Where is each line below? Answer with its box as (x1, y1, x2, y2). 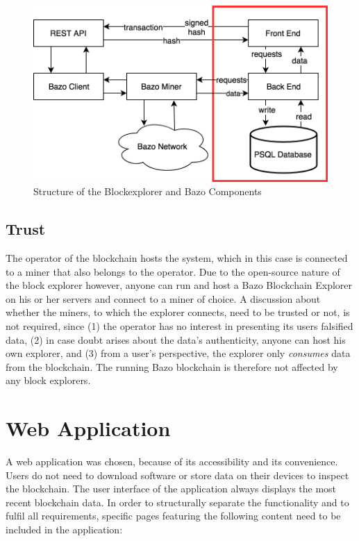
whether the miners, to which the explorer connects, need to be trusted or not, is (6, 305, 350, 319)
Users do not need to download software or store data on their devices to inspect (6, 467, 349, 482)
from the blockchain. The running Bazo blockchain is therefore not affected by (6, 359, 338, 374)
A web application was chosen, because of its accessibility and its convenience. (6, 454, 338, 469)
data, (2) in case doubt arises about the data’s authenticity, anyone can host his (6, 332, 346, 347)
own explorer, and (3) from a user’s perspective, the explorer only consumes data (6, 346, 351, 360)
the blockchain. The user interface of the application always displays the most (6, 481, 337, 496)
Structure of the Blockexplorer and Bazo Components (33, 184, 262, 199)
